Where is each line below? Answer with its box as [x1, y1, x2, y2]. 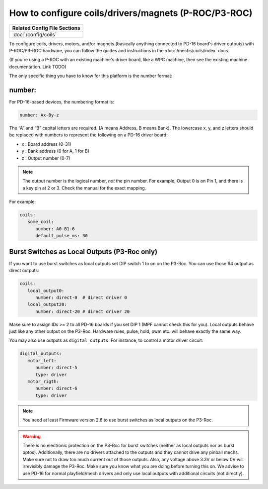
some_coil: [27, 219, 54, 225]
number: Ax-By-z [19, 112, 60, 118]
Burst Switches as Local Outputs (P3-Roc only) [9, 247, 158, 256]
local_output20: [27, 301, 67, 307]
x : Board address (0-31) [21, 141, 71, 147]
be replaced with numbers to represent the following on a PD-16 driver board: [9, 132, 168, 138]
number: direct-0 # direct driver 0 [35, 294, 128, 300]
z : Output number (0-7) [21, 155, 70, 161]
